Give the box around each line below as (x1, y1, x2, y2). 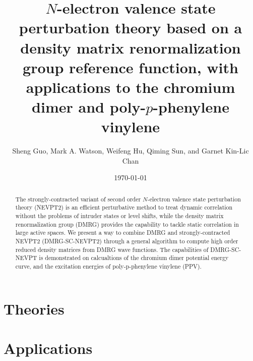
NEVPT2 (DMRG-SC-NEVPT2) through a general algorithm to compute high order (15, 237, 238, 245)
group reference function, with (23, 57, 238, 77)
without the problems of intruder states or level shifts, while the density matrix (15, 212, 224, 220)
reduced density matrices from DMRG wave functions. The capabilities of (15, 245, 209, 253)
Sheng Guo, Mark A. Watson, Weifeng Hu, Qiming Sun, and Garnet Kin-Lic (12, 145, 249, 156)
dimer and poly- (32, 96, 146, 117)
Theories (4, 298, 65, 319)
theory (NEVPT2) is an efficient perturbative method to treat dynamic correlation (15, 203, 233, 212)
